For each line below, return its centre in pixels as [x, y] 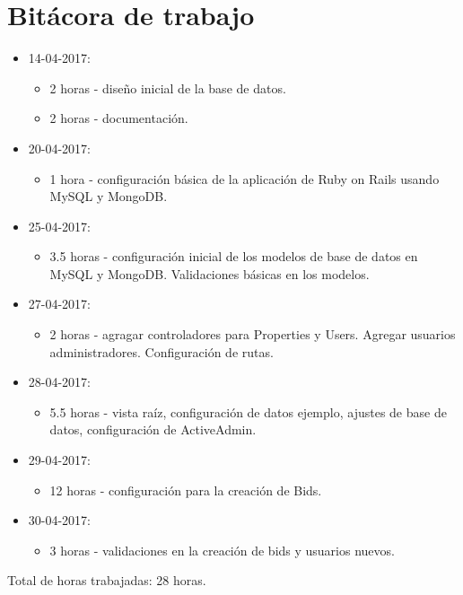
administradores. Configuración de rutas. [162, 351]
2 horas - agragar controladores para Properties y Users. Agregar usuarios [253, 334]
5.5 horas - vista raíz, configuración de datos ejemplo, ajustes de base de [248, 411]
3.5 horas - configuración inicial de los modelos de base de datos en [234, 256]
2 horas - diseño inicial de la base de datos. [168, 87]
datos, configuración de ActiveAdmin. [153, 429]
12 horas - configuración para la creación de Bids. [186, 490]
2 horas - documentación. [119, 118]
